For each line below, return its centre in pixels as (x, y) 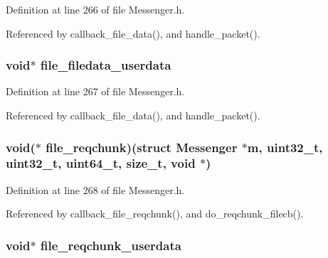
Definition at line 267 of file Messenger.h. (95, 91)
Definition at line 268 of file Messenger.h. (95, 189)
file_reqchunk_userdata (111, 245)
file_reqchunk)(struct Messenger (142, 147)
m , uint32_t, (285, 147)
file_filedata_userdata (106, 65)
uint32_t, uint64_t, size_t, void (101, 163)
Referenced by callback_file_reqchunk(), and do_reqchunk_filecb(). (155, 214)
